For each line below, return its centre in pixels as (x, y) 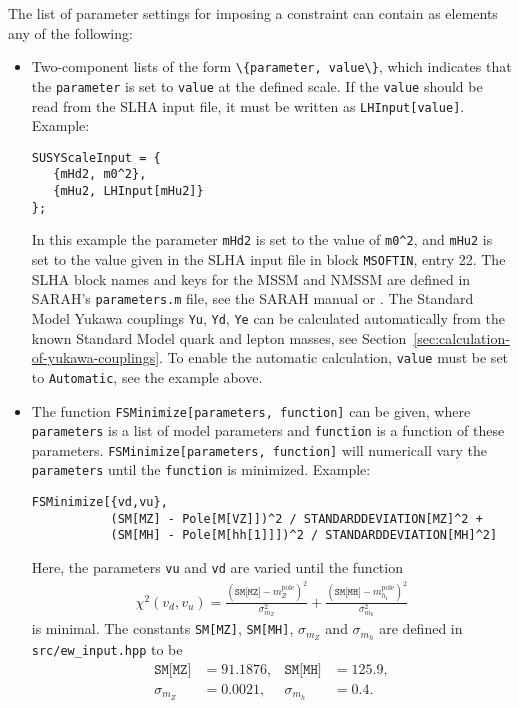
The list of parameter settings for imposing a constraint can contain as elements (253, 13)
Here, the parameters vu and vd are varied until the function (217, 567)
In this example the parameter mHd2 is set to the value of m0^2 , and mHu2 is (262, 239)
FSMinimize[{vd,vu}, (99, 502)
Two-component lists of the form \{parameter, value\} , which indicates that (271, 66)
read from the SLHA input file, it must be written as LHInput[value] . (248, 105)
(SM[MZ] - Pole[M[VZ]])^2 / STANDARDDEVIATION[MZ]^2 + (296, 518)
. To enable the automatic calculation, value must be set (334, 357)
